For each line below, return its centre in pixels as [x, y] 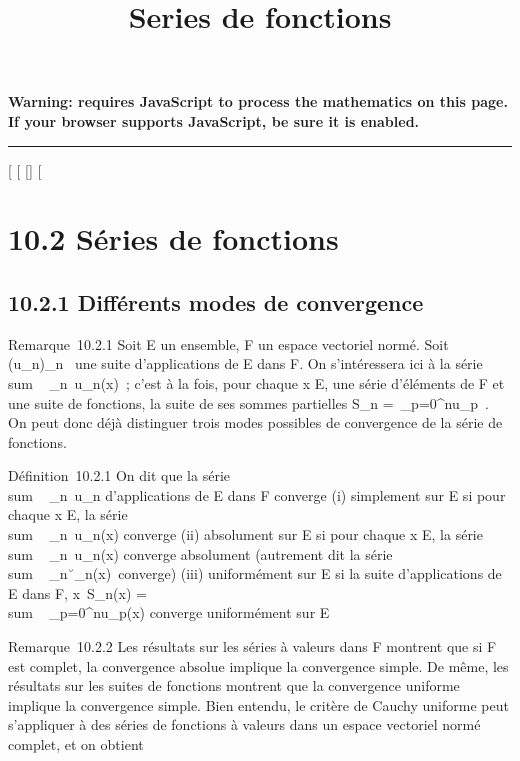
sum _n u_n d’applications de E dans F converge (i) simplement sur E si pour [257, 494]
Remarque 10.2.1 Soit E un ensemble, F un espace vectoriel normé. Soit [228, 343]
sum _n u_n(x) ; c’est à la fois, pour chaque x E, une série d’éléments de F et [256, 382]
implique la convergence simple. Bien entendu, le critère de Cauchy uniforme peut [258, 704]
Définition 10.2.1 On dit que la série [119, 475]
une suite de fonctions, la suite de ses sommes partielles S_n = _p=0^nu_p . [248, 402]
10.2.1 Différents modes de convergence [216, 301]
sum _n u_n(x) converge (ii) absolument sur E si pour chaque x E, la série [245, 534]
